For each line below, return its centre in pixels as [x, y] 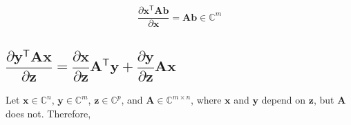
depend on [284, 100]
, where [206, 100]
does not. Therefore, [48, 113]
